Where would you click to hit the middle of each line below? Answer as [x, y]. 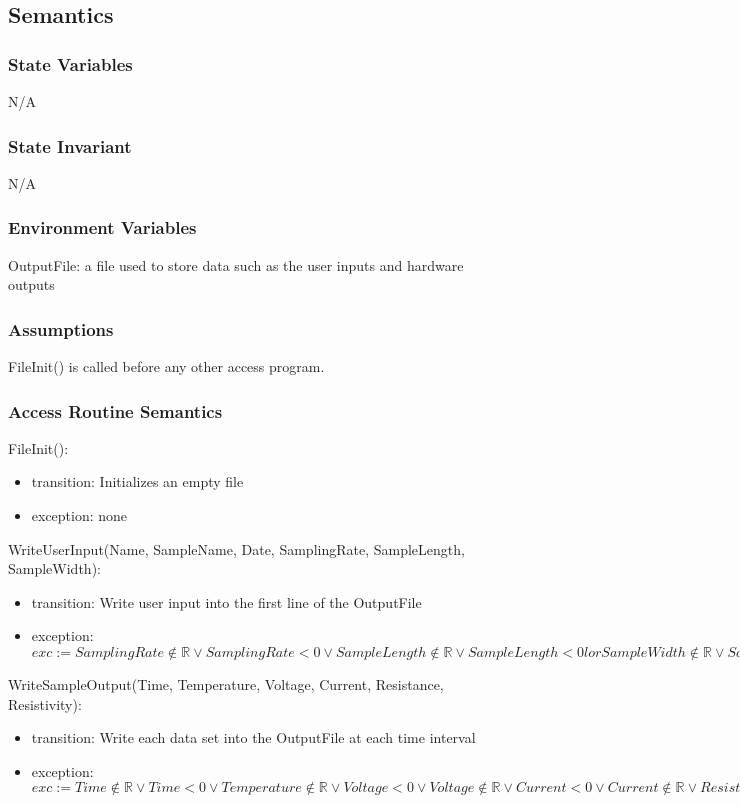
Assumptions [61, 328]
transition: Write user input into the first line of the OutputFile [226, 601]
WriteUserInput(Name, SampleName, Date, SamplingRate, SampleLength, [236, 548]
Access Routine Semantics [115, 410]
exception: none [79, 515]
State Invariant [70, 145]
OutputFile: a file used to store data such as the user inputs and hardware [236, 264]
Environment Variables [102, 227]
